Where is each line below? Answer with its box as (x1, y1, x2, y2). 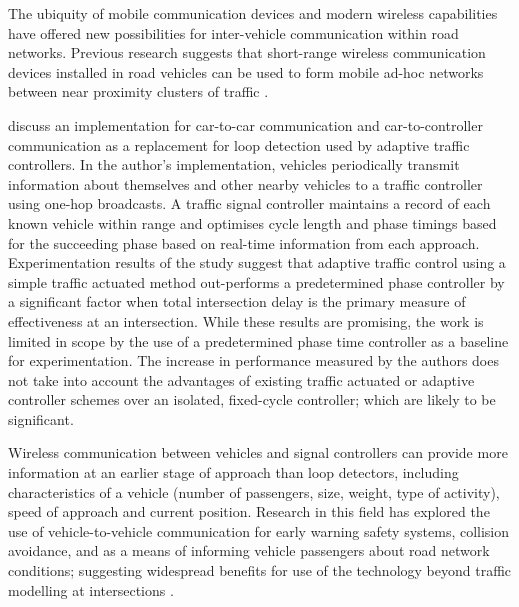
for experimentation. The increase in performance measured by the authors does (8, 350, 499, 371)
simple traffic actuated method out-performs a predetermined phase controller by (8, 271, 505, 292)
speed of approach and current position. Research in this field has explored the (8, 501, 490, 522)
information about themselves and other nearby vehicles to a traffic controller (8, 173, 483, 194)
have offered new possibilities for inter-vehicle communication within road (8, 22, 459, 43)
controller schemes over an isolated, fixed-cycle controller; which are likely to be (8, 389, 496, 410)
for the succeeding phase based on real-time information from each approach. (8, 232, 480, 253)
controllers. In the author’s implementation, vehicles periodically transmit (8, 154, 460, 175)
